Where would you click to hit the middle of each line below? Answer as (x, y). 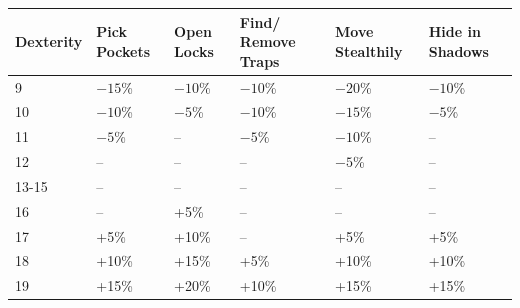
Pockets (123, 50)
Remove (267, 41)
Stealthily (369, 50)
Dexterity (49, 41)
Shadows (458, 50)
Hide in (454, 31)
